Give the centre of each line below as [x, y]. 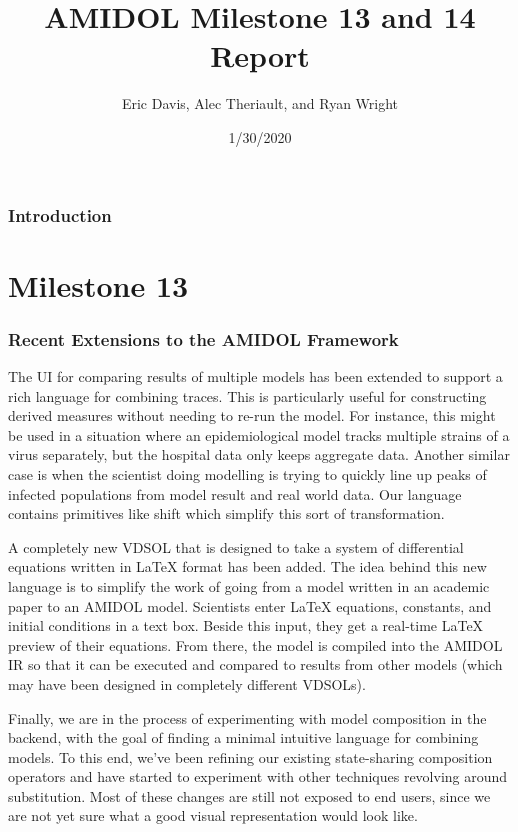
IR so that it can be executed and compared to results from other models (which [255, 664]
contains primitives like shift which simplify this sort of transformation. [226, 513]
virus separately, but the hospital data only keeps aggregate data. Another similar [259, 454]
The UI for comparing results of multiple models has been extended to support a [255, 376]
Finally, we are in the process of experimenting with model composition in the [247, 717]
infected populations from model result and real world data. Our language [235, 493]
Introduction [60, 214]
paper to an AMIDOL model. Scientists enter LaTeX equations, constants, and [250, 605]
